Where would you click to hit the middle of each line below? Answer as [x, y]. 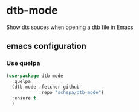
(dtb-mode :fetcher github [46, 87]
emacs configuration [46, 46]
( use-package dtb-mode [35, 76]
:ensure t [24, 98]
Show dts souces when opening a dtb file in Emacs [70, 27]
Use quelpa [23, 63]
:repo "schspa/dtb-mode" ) [71, 93]
